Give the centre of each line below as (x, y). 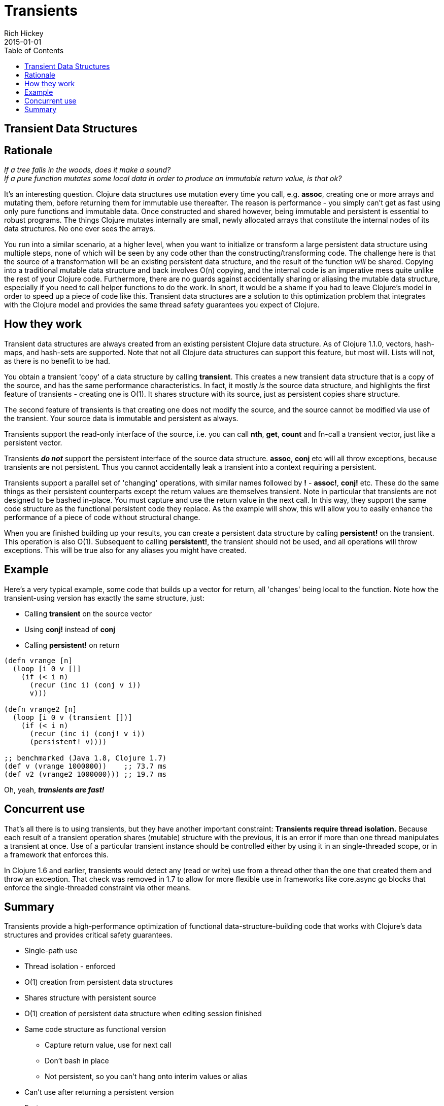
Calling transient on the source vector (88, 613)
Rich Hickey (24, 33)
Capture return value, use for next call (108, 1045)
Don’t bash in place (77, 1061)
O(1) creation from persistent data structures (99, 982)
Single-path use (51, 951)
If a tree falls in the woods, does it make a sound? (88, 170)
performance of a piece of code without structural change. (102, 517)
